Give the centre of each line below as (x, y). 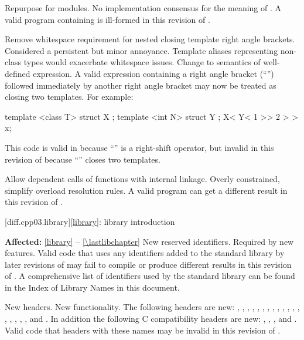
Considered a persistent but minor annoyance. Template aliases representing (141, 50)
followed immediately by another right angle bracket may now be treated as (141, 85)
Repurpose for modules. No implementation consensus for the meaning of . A (143, 8)
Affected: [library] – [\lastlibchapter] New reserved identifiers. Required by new (149, 241)
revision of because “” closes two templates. (83, 159)
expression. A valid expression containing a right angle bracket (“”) (153, 73)
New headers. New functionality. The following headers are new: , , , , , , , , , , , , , (152, 307)
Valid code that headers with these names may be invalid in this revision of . (143, 330)
